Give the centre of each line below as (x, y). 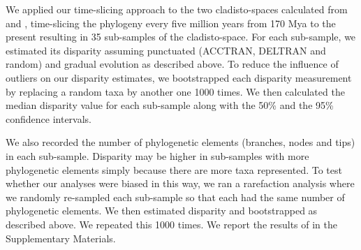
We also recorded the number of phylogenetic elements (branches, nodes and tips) (180, 142)
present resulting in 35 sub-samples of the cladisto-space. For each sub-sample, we (181, 37)
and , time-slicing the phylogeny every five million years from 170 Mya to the (171, 23)
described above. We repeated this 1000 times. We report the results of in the (172, 224)
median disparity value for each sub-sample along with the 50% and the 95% (170, 105)
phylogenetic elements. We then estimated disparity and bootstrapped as (162, 211)
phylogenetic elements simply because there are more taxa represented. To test (174, 169)
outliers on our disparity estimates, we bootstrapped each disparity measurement (179, 77)
